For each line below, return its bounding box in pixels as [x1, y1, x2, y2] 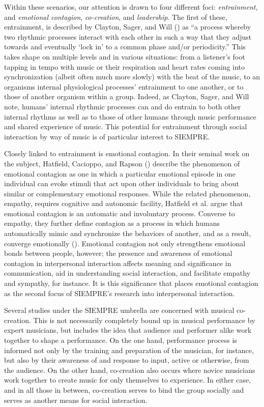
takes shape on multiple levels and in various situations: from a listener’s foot [4, 51, 245, 62]
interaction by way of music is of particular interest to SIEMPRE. [4, 131, 210, 141]
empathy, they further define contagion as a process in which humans [4, 218, 220, 228]
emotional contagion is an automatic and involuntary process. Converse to [4, 208, 235, 218]
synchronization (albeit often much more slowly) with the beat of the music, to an [4, 71, 260, 82]
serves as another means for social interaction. [4, 394, 148, 405]
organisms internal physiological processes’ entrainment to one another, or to [4, 81, 244, 92]
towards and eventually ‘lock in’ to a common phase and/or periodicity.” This [4, 41, 246, 52]
